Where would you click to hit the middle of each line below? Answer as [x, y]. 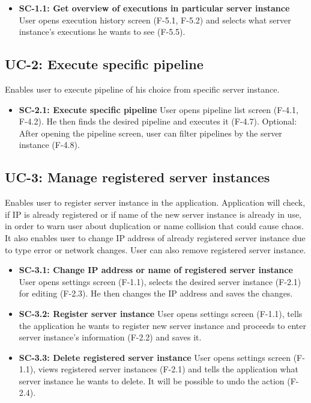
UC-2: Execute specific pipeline [104, 64]
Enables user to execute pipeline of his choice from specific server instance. [142, 89]
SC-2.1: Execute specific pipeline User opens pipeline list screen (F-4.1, [159, 109]
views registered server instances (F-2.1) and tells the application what [168, 369]
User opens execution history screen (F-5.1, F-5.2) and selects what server [155, 20]
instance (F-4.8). [49, 145]
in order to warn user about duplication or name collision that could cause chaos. [154, 226]
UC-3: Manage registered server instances [137, 177]
